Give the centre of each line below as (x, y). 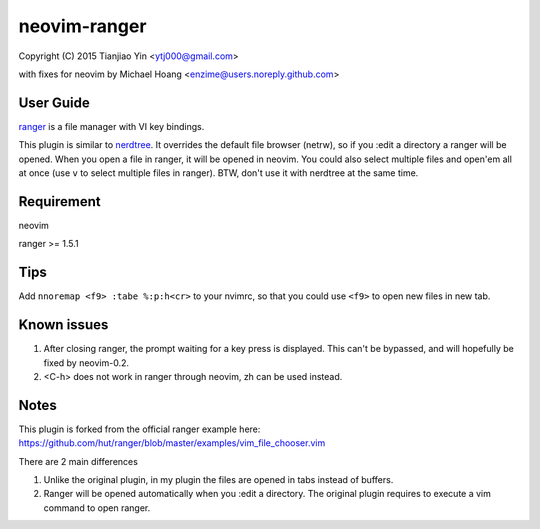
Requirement (60, 201)
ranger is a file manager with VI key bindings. (111, 126)
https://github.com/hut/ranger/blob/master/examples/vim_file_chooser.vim (172, 443)
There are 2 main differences (78, 461)
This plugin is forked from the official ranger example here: (139, 429)
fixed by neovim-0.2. (86, 362)
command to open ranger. (97, 507)
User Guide (54, 102)
